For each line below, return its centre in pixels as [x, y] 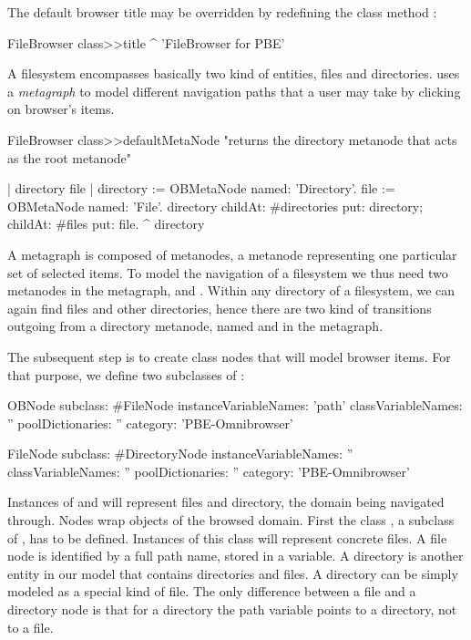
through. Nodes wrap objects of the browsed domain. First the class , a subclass [231, 520]
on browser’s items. [61, 109]
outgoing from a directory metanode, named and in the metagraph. [195, 326]
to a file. [31, 627]
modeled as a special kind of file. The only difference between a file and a [212, 591]
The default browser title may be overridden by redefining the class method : [222, 12]
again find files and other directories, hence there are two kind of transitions [220, 308]
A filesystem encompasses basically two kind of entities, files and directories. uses [234, 73]
